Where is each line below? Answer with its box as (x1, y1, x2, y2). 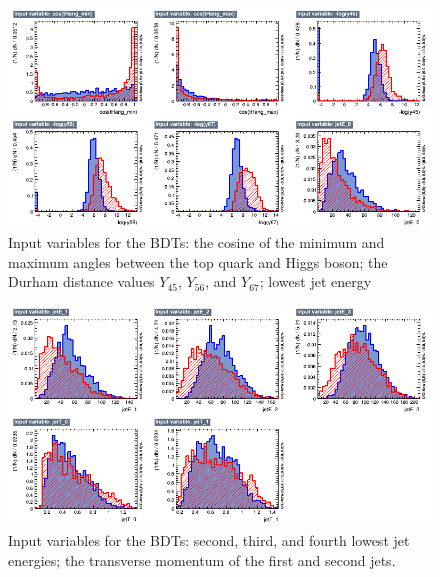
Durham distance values (8, 271, 155, 292)
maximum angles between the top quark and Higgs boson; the (8, 251, 388, 272)
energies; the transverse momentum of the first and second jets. (8, 549, 396, 570)
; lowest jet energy (259, 271, 372, 292)
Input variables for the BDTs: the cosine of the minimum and (8, 232, 385, 253)
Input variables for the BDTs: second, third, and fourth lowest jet (8, 530, 410, 550)
